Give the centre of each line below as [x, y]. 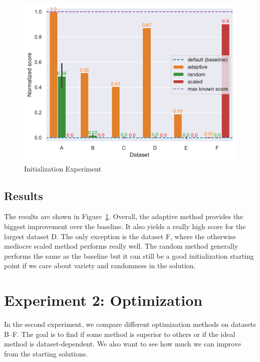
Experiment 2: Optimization [103, 300]
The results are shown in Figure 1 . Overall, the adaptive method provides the [124, 216]
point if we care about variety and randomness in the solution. [100, 265]
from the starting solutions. [46, 353]
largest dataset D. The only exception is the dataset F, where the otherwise [120, 236]
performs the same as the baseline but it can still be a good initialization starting [129, 255]
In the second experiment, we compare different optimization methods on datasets [130, 324]
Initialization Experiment [63, 168]
